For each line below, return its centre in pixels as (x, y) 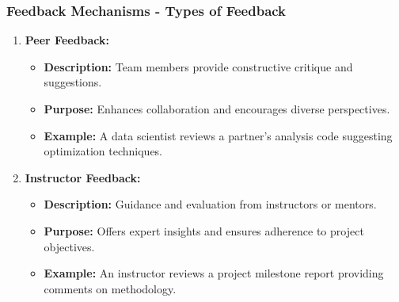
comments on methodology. (110, 288)
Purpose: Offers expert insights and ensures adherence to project (204, 230)
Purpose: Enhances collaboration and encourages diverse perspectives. (217, 109)
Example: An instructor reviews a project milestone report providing (214, 273)
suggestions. (73, 82)
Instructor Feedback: (83, 177)
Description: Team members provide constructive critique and (198, 66)
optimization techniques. (103, 151)
